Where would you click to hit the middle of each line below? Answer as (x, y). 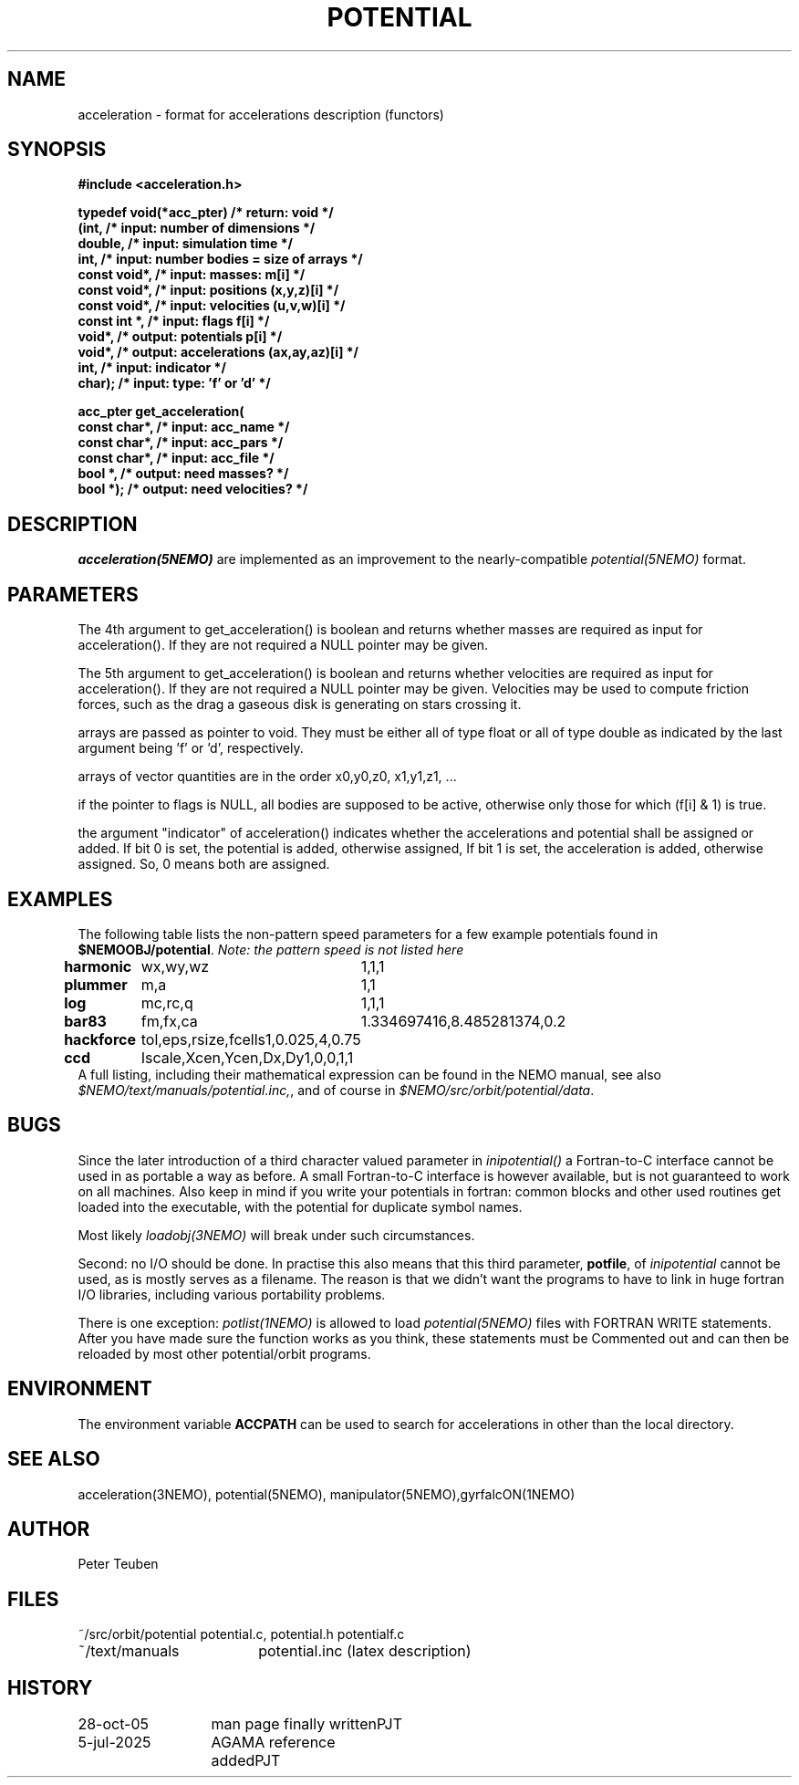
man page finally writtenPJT (307, 1724)
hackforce (100, 1039)
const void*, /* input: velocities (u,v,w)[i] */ (212, 306)
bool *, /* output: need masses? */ (183, 474)
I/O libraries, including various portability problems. (232, 1294)
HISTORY (50, 1687)
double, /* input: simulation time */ (185, 244)
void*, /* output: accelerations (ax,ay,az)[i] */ (218, 352)
